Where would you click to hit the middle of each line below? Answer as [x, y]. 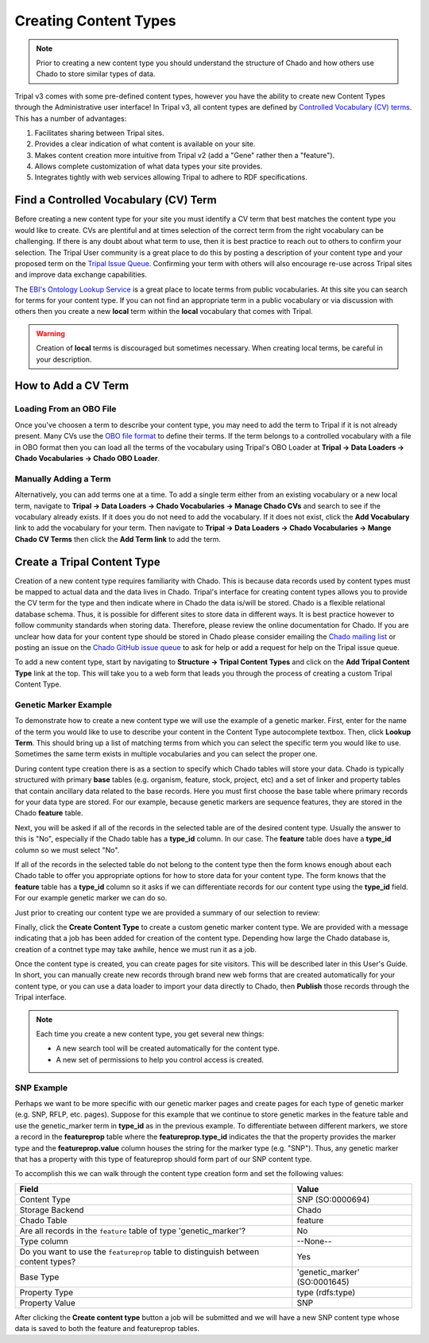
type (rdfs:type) [326, 1292]
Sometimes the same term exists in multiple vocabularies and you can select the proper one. [166, 754]
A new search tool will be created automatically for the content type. [168, 1048]
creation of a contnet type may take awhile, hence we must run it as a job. [136, 949]
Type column [44, 1241]
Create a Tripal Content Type [87, 561]
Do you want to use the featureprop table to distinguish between [139, 1252]
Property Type [46, 1292]
